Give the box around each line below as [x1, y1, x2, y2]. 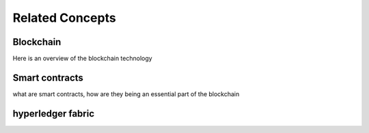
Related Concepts [12, 10, 116, 25]
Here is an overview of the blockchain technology [12, 55, 153, 63]
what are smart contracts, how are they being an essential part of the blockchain [12, 89, 240, 98]
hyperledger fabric [12, 108, 95, 119]
